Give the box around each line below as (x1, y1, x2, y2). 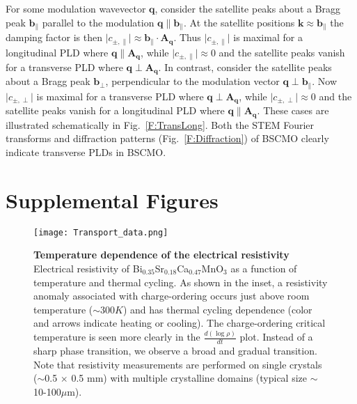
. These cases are (257, 103, 329, 118)
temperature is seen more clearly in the (33, 329, 200, 344)
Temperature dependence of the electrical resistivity (33, 247, 289, 262)
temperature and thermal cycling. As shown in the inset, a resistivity (33, 274, 328, 289)
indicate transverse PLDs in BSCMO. (6, 144, 166, 159)
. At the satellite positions (184, 15, 295, 29)
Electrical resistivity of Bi (33, 261, 143, 275)
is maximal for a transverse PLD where (36, 88, 204, 103)
